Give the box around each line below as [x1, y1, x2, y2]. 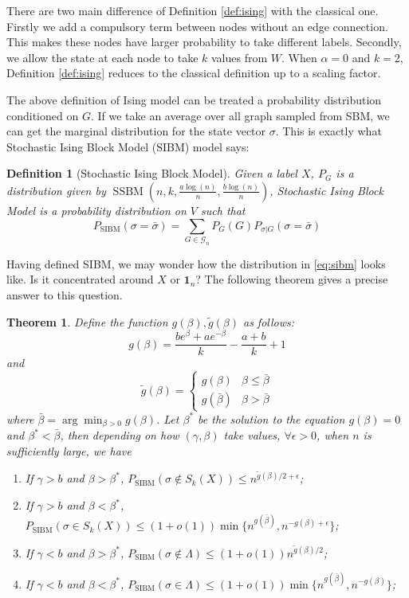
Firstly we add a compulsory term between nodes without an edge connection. [6, 18, 388, 34]
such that [201, 201, 246, 218]
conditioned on [6, 107, 79, 123]
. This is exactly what [275, 123, 382, 139]
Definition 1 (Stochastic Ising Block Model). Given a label [6, 165, 297, 182]
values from [210, 49, 268, 65]
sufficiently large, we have [6, 442, 132, 459]
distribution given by [6, 182, 106, 198]
